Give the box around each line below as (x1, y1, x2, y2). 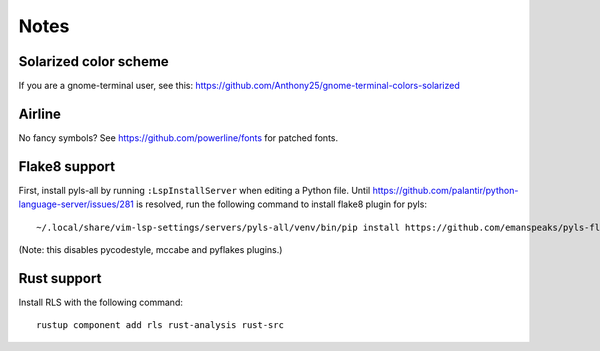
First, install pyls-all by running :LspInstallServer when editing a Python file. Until (18, 184, 371, 196)
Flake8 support (18, 158, 115, 175)
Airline (18, 105, 62, 122)
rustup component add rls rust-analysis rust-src (36, 320, 285, 331)
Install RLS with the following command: (18, 296, 184, 308)
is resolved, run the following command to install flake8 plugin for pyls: (135, 198, 427, 210)
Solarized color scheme (18, 53, 169, 70)
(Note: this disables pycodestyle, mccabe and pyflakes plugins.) (18, 244, 283, 256)
